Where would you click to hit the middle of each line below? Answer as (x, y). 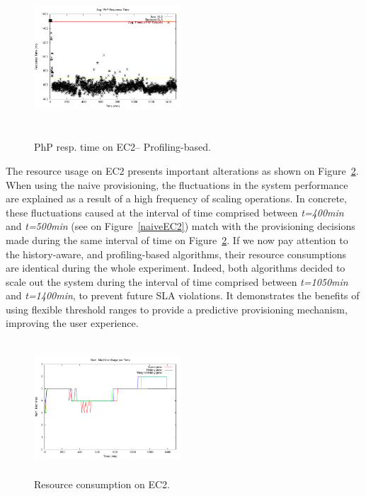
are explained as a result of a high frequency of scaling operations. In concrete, (176, 198)
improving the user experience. (72, 323)
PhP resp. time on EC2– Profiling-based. (122, 147)
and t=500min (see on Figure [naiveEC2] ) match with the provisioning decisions (181, 226)
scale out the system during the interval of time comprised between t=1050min (177, 281)
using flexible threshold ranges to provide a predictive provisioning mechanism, (177, 309)
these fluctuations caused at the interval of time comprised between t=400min (175, 212)
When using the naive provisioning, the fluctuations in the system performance (177, 184)
